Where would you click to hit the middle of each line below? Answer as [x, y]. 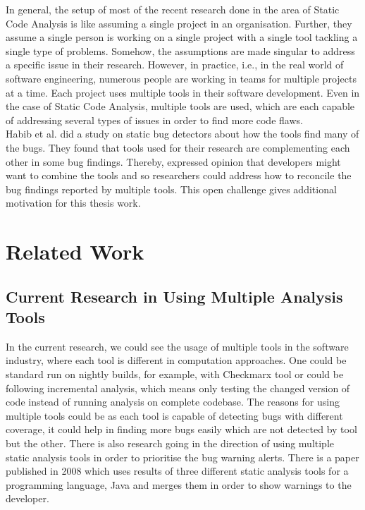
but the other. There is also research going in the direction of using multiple [170, 443]
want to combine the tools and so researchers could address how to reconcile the [179, 175]
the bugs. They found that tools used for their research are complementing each [178, 147]
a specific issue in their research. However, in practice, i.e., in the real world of [175, 65]
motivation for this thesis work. [73, 203]
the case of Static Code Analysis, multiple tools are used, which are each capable [180, 106]
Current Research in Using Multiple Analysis [174, 296]
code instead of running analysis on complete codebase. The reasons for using [173, 402]
